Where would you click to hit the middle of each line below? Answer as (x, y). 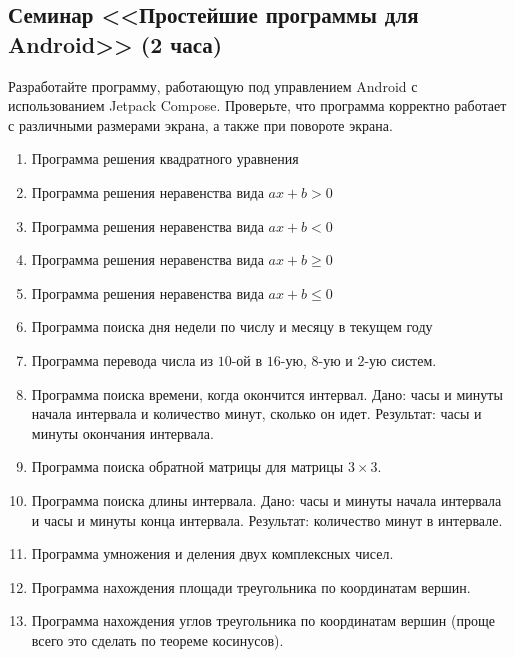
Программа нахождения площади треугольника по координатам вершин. (251, 586)
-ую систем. (400, 359)
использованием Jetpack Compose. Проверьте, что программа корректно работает (257, 105)
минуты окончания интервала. (122, 432)
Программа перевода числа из (122, 359)
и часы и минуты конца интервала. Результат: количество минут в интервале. (267, 519)
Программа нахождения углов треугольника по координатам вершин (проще (263, 620)
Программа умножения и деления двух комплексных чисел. (212, 553)
